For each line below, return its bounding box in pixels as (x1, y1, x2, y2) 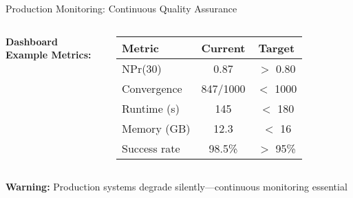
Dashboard (6, 34, 58, 48)
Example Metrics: (6, 47, 92, 62)
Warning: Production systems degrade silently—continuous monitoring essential (6, 179, 347, 193)
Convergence (122, 80, 182, 96)
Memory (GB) (122, 120, 191, 136)
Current (201, 39, 246, 56)
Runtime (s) (122, 100, 180, 116)
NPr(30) (122, 60, 162, 76)
